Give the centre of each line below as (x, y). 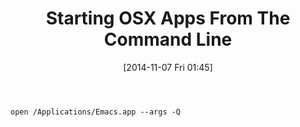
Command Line (168, 39)
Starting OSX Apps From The (168, 18)
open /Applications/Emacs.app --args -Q (96, 112)
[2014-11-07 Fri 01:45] (168, 67)
